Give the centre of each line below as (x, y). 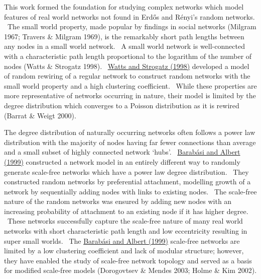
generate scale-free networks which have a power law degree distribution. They (126, 171)
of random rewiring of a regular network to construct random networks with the (127, 76)
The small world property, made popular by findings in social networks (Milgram (132, 26)
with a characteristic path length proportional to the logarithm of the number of (128, 56)
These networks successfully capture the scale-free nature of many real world (125, 221)
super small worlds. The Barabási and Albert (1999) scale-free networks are (122, 240)
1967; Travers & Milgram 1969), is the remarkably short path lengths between (124, 36)
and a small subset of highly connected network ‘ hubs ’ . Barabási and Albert (122, 152)
